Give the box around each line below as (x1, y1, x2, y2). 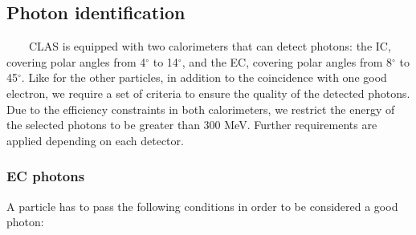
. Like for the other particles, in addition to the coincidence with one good (21, 69, 387, 86)
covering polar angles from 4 (6, 53, 146, 70)
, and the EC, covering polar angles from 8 (181, 53, 393, 70)
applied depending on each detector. (6, 132, 184, 148)
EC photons (6, 166, 85, 186)
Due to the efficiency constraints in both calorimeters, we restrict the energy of (6, 100, 395, 117)
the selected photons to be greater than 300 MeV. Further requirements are (6, 116, 377, 133)
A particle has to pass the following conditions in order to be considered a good (6, 197, 398, 214)
